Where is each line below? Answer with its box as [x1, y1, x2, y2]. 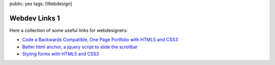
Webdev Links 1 [9, 14, 61, 22]
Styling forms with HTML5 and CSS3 [22, 51, 99, 57]
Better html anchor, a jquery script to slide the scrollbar [22, 44, 138, 50]
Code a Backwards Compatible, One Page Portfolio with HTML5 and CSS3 [22, 37, 178, 43]
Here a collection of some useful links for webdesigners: [9, 27, 128, 33]
